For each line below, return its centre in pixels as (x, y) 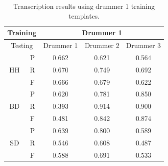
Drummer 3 (144, 45)
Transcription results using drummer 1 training (84, 6)
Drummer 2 (102, 45)
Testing (22, 45)
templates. (84, 15)
